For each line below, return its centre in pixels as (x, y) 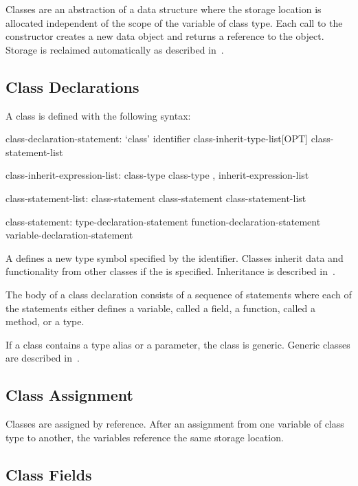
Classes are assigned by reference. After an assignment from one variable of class (175, 424)
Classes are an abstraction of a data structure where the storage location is (164, 9)
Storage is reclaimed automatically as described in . (115, 49)
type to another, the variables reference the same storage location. (145, 437)
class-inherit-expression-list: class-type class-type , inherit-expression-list (157, 175)
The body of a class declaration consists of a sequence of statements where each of (179, 294)
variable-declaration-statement (69, 235)
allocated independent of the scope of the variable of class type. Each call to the (174, 22)
